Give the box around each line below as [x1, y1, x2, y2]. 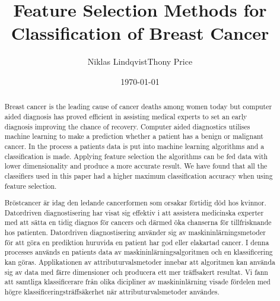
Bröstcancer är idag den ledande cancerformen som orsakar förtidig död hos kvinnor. [4, 198, 266, 208]
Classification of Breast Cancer [11, 21, 269, 45]
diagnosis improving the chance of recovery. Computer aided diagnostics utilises [4, 121, 250, 131]
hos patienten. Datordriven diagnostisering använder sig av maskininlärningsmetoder [4, 227, 266, 237]
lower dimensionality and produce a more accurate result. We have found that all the [4, 161, 268, 171]
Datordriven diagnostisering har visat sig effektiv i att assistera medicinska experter [4, 207, 264, 217]
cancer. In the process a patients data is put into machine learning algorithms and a [4, 141, 265, 151]
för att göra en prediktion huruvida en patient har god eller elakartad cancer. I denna [4, 237, 269, 247]
